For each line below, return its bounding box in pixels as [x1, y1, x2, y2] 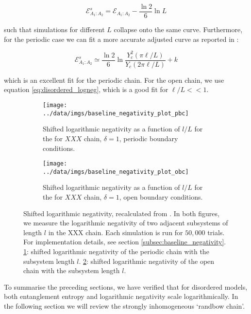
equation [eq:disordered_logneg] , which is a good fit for [4, 84, 168, 94]
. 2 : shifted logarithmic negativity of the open [79, 256, 215, 266]
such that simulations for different [4, 24, 105, 35]
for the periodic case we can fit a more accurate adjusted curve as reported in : [4, 34, 239, 44]
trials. [207, 227, 225, 237]
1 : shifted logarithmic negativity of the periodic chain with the [23, 246, 209, 256]
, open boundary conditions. [119, 192, 203, 202]
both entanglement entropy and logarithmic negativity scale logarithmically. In [4, 291, 238, 301]
